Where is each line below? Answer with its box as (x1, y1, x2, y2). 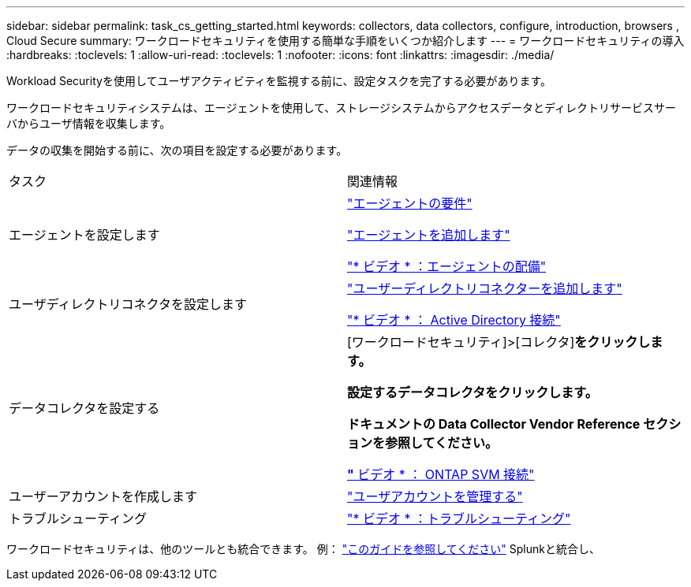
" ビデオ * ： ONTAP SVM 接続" (347, 466, 535, 482)
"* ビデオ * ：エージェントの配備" (347, 258, 547, 274)
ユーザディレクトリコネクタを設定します (9, 296, 247, 312)
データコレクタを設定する (9, 400, 160, 416)
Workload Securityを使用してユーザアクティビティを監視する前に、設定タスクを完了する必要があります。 (6, 74, 551, 87)
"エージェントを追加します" (347, 227, 510, 243)
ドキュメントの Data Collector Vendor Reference (347, 416, 641, 432)
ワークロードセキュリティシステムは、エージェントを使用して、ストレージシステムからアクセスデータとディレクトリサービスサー (6, 101, 676, 114)
